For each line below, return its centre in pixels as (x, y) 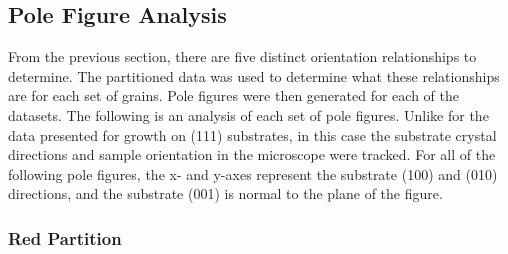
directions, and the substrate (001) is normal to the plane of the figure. (225, 193)
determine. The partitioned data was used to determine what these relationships (254, 75)
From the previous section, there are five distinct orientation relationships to (242, 56)
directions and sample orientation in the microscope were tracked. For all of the (252, 154)
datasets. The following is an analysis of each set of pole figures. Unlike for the (248, 114)
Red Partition (65, 237)
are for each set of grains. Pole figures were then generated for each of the (233, 95)
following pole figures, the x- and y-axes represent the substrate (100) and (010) (253, 173)
